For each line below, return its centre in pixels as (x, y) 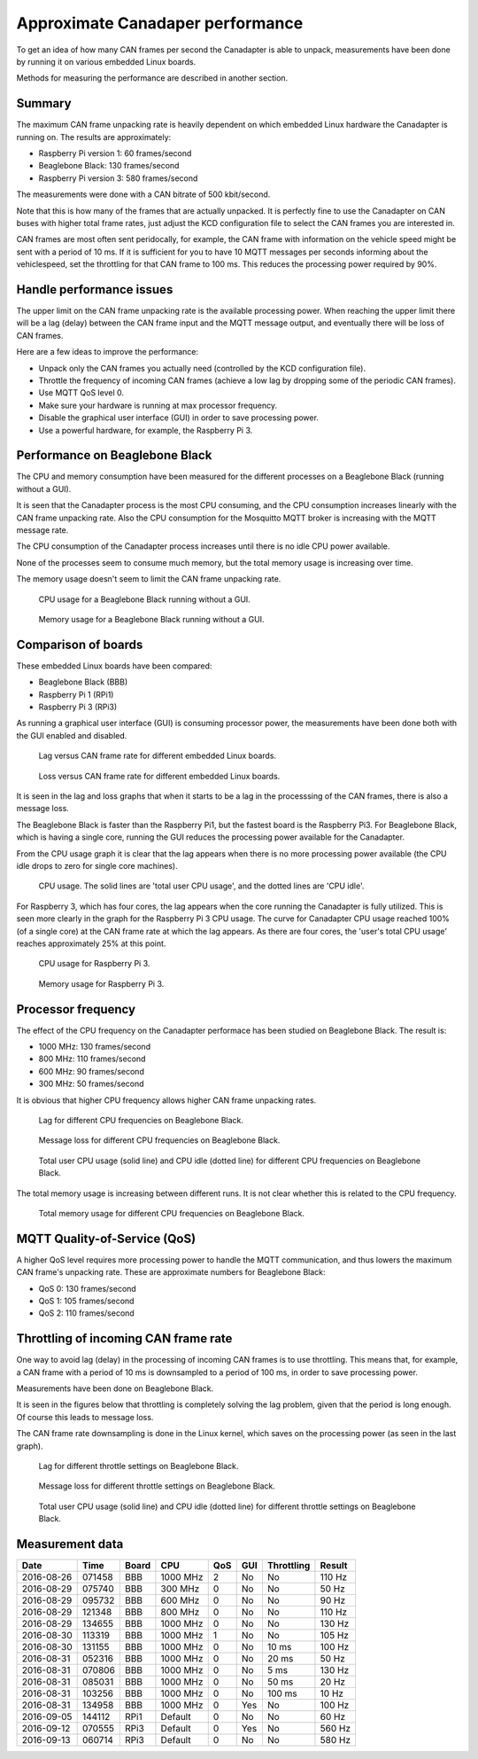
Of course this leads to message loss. (85, 1417)
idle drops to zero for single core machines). (97, 865)
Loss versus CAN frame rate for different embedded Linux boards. (159, 776)
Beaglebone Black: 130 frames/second (109, 166)
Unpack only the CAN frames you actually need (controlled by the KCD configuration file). (202, 368)
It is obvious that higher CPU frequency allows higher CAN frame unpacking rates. (166, 1100)
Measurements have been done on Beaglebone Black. (115, 1388)
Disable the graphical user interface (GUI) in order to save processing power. (178, 418)
